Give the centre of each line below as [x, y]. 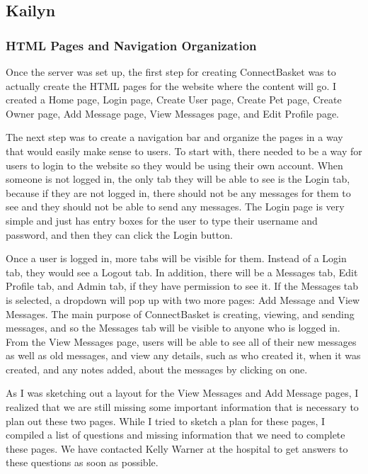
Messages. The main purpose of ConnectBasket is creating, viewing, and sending [180, 314]
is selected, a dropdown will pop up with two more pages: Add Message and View [183, 299]
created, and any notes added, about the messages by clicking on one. [157, 369]
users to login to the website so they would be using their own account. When [174, 165]
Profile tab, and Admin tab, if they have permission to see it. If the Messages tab [182, 286]
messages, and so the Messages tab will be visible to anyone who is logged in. [173, 328]
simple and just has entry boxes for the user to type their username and [162, 220]
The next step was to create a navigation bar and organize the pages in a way [174, 137]
